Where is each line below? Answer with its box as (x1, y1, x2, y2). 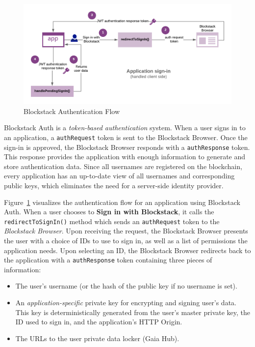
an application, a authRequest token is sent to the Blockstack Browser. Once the (4, 132, 248, 142)
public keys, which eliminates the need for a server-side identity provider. (4, 180, 224, 190)
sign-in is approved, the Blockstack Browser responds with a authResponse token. (4, 142, 250, 152)
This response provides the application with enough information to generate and (4, 151, 246, 162)
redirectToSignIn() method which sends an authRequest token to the (4, 216, 220, 226)
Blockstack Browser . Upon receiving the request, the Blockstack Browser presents (4, 226, 248, 236)
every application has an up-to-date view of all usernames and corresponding (4, 171, 235, 181)
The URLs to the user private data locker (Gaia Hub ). (15, 333, 179, 343)
